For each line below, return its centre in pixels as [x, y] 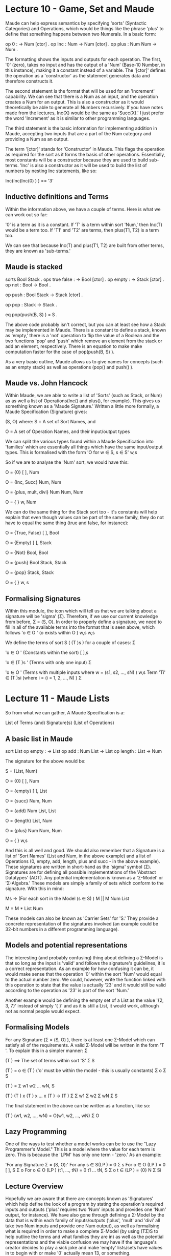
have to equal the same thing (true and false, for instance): [67, 523]
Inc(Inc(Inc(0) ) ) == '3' [29, 180]
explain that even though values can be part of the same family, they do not [85, 518]
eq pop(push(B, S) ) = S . [31, 314]
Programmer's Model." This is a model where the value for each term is [80, 1149]
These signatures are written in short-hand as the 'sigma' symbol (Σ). [78, 867]
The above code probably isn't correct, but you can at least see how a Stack [86, 324]
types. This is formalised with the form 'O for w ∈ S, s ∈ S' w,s [71, 452]
